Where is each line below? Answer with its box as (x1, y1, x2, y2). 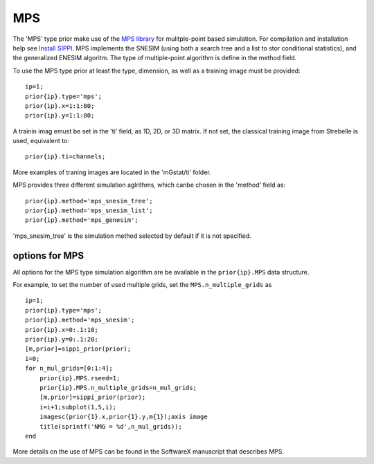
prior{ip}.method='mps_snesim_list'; (25, 207, 154, 214)
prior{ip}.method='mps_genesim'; (25, 216, 139, 224)
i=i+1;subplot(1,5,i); (39, 403, 117, 411)
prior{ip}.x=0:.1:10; (25, 326, 98, 333)
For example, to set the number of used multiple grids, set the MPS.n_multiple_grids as (12, 281, 272, 289)
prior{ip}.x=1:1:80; (25, 102, 95, 110)
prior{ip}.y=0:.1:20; (25, 335, 98, 344)
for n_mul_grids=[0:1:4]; (25, 364, 114, 373)
